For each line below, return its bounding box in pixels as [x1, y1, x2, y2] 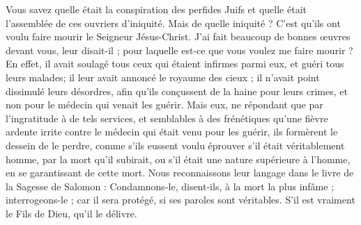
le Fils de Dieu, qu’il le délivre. [6, 206, 137, 220]
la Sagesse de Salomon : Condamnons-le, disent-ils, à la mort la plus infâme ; [6, 178, 335, 193]
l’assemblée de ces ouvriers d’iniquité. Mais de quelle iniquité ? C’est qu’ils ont [6, 15, 341, 30]
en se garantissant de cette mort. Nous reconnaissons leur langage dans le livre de [6, 165, 354, 180]
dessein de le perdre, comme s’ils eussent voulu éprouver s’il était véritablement [6, 137, 345, 152]
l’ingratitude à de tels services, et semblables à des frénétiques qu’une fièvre [6, 110, 328, 125]
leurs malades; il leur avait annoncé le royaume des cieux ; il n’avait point [6, 69, 320, 84]
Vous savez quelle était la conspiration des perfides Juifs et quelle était [6, 2, 307, 16]
